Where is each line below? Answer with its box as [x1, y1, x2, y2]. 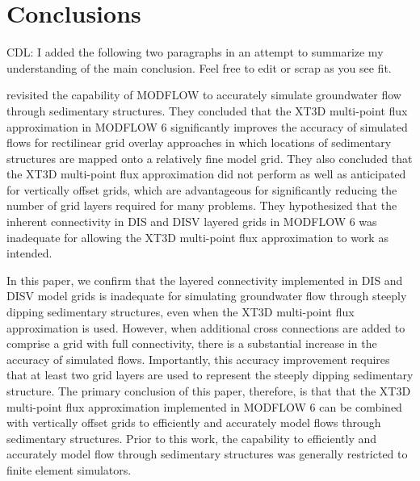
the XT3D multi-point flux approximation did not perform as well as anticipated [6, 165, 406, 182]
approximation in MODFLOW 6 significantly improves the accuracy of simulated [6, 118, 408, 135]
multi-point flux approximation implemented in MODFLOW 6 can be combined [6, 398, 402, 415]
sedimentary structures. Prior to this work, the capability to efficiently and [6, 429, 377, 446]
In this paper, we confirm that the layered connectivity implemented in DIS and [6, 271, 403, 288]
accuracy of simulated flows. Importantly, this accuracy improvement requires [6, 350, 390, 367]
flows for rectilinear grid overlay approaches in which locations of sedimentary [6, 134, 392, 151]
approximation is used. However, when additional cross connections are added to [6, 319, 405, 336]
